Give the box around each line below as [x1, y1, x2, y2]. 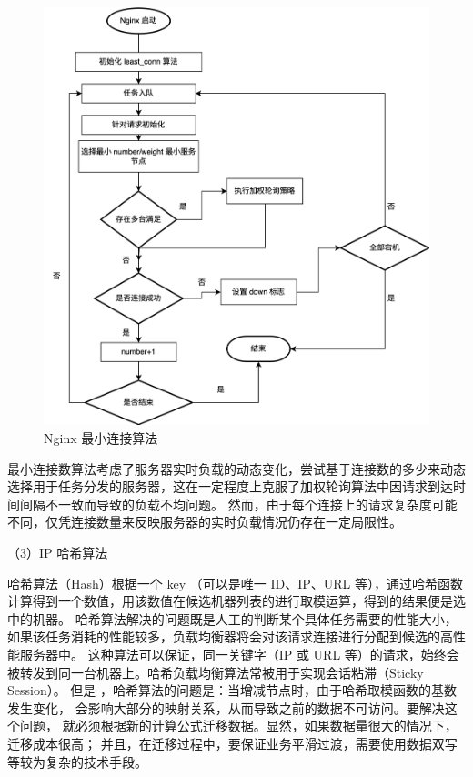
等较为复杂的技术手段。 [7, 752, 147, 771]
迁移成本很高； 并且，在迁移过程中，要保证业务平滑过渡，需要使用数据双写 [7, 733, 458, 752]
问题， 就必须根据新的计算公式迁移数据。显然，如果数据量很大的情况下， [19, 716, 458, 735]
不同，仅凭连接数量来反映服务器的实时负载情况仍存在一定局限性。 [7, 512, 402, 531]
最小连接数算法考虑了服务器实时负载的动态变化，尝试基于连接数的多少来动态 [7, 459, 466, 478]
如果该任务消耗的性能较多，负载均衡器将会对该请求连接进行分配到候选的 [7, 627, 440, 646]
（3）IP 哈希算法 [7, 543, 108, 561]
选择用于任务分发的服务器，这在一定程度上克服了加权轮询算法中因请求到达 [7, 477, 453, 496]
